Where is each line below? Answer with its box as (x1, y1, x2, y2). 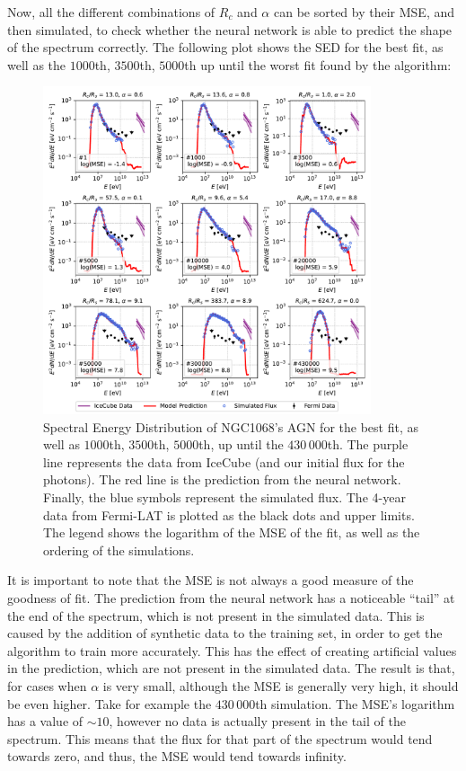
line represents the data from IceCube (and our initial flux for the (43, 452, 405, 471)
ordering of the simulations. (43, 540, 195, 559)
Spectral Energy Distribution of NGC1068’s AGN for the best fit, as (43, 417, 418, 436)
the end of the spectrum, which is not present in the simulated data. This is (7, 606, 425, 625)
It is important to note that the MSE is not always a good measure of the (7, 571, 414, 589)
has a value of (7, 712, 84, 731)
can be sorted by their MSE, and (273, 3, 455, 21)
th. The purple (327, 435, 409, 454)
